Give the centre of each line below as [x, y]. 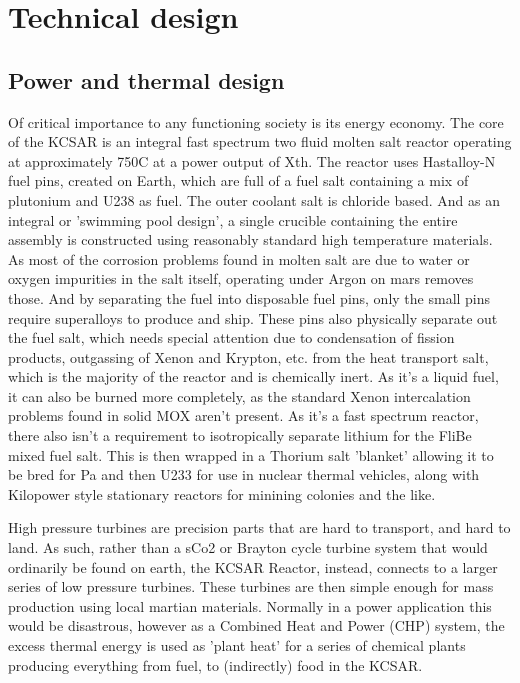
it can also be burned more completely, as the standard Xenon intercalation [239, 395]
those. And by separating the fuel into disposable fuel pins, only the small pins [249, 297]
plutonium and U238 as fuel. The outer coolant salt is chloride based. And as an [254, 199]
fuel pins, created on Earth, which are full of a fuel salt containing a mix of [238, 180]
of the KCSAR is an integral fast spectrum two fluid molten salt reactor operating [260, 141]
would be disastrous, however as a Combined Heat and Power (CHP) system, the [256, 625]
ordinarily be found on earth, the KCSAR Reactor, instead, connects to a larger [253, 566]
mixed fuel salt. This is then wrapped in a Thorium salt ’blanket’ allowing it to [251, 454]
